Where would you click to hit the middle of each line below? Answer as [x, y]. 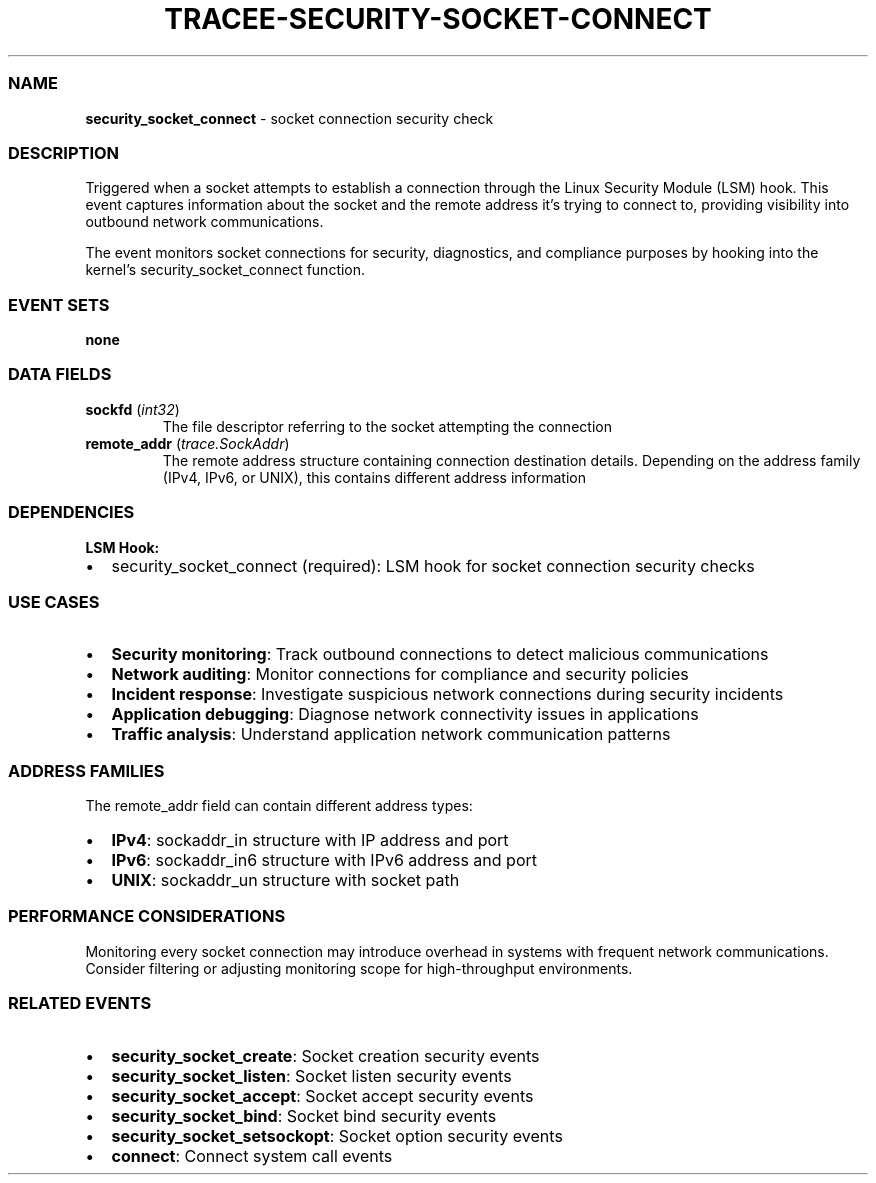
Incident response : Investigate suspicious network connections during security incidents [447, 694]
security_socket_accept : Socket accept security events [322, 1095]
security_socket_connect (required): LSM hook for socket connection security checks [433, 565]
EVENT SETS [59, 304]
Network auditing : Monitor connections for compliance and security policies [400, 674]
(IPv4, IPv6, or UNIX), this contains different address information [374, 477]
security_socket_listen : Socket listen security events [311, 1075]
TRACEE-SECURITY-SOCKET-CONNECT [438, 19]
